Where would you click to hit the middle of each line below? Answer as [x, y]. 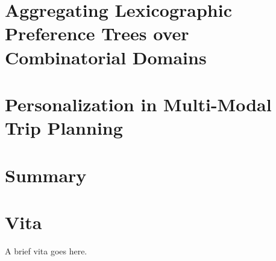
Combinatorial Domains [106, 57]
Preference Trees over [97, 33]
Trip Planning [64, 128]
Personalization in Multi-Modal [138, 104]
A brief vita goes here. [46, 250]
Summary [46, 175]
